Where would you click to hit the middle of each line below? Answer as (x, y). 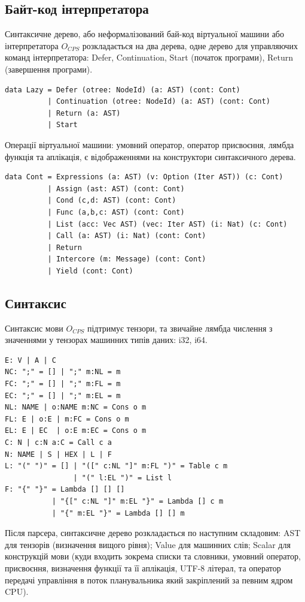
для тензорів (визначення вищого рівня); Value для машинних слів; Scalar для (148, 544)
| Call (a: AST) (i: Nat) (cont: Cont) (127, 236)
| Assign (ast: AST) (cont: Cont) (116, 189)
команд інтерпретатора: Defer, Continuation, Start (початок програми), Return (149, 57)
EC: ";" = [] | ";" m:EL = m (63, 395)
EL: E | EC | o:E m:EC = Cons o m (76, 431)
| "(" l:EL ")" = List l (123, 478)
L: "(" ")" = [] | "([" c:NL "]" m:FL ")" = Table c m (116, 466)
